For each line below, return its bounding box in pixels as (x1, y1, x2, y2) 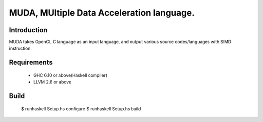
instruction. (9, 45, 32, 51)
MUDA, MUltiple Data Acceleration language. (9, 7, 195, 18)
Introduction (9, 26, 48, 34)
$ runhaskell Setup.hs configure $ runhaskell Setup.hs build (21, 105, 141, 112)
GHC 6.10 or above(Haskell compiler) (33, 72, 107, 78)
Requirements (9, 59, 53, 67)
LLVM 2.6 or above (33, 79, 72, 85)
